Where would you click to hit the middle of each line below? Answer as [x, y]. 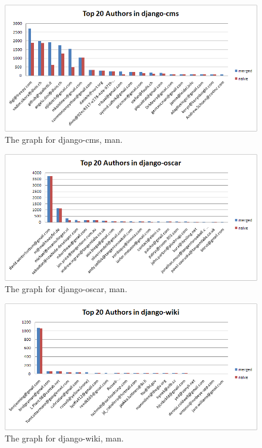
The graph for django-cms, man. [64, 140]
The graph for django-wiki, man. [64, 438]
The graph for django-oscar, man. [66, 289]
